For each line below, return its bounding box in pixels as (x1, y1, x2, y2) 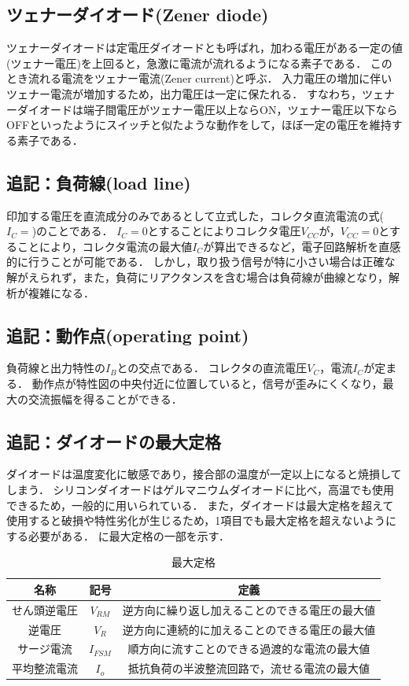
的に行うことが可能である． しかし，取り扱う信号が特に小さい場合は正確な (6, 253, 396, 270)
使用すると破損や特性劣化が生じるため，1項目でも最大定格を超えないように (6, 512, 397, 529)
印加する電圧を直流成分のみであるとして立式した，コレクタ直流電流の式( (6, 207, 385, 223)
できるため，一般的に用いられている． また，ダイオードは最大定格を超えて (6, 496, 394, 513)
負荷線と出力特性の (6, 360, 105, 376)
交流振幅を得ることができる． (28, 390, 182, 407)
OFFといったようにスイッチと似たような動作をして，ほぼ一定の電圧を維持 (6, 116, 392, 133)
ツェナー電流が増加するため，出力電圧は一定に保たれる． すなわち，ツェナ (6, 85, 395, 101)
